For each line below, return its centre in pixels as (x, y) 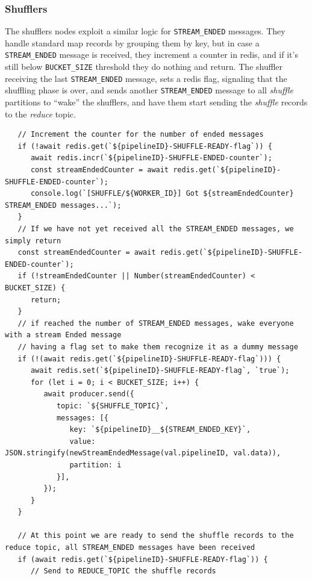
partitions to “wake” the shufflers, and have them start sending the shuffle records (156, 102)
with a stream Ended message (63, 335)
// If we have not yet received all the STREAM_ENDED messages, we (156, 229)
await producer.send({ (89, 394)
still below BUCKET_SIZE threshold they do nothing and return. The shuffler (144, 67)
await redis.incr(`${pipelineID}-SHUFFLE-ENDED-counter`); (151, 158)
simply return (33, 241)
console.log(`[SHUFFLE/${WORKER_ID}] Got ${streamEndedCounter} (162, 194)
